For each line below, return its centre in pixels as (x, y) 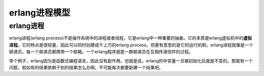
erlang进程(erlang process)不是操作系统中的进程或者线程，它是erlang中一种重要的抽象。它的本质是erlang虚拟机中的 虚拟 (131, 38)
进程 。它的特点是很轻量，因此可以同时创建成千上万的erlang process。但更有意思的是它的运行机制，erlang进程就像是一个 (131, 45)
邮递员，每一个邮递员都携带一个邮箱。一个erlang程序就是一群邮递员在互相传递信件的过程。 (101, 52)
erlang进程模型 (40, 13)
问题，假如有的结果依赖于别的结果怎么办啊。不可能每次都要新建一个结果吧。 (86, 67)
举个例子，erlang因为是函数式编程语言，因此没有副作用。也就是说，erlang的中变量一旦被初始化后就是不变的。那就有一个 (131, 60)
